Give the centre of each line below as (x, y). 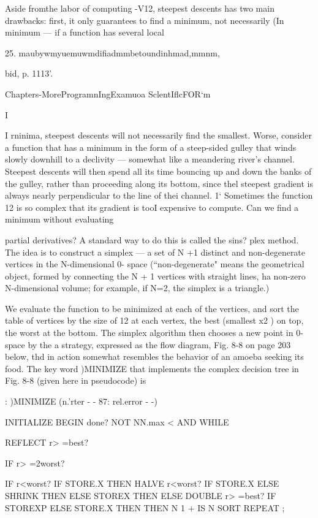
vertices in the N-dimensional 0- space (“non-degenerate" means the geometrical (155, 264)
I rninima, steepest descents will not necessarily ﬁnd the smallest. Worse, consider (158, 135)
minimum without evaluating (59, 219)
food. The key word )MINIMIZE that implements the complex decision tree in (152, 368)
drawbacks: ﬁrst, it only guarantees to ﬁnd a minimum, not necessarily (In (145, 20)
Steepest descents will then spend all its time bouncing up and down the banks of (158, 171)
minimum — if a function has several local (85, 32)
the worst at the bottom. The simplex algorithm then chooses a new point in (149, 333)
